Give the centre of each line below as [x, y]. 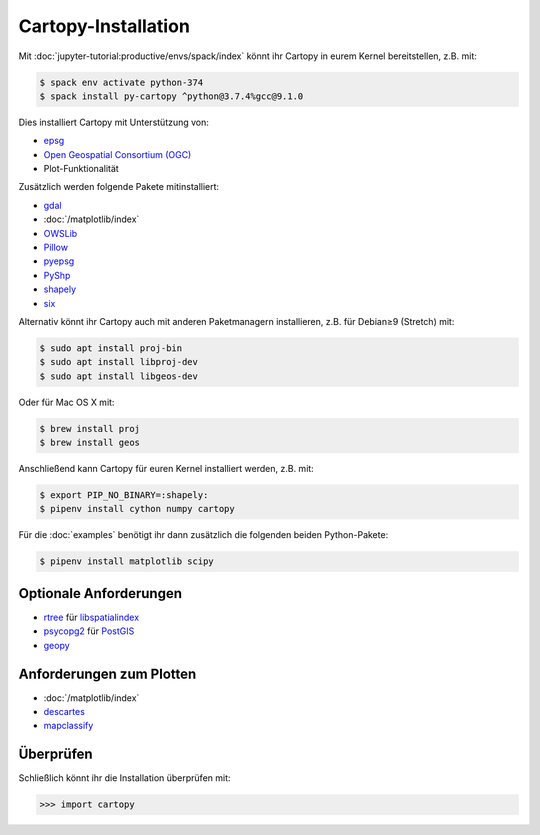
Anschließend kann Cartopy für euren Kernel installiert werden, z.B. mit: [166, 469]
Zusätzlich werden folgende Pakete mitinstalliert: [119, 187]
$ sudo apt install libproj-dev [119, 362]
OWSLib [60, 233]
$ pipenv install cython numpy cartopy [137, 509]
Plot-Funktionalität [81, 169]
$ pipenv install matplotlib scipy [126, 561]
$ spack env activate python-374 [121, 82]
